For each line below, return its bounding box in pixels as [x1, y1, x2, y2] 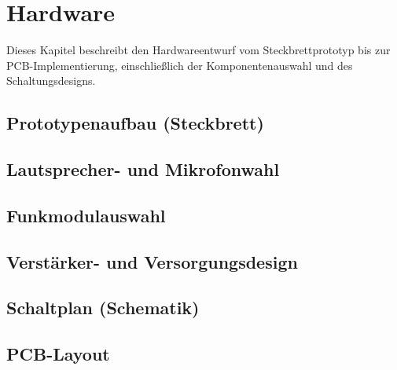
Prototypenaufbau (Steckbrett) [6, 111, 264, 135]
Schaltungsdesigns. [6, 72, 96, 89]
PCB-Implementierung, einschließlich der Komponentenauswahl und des [6, 57, 353, 73]
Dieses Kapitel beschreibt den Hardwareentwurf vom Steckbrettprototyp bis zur [6, 42, 391, 58]
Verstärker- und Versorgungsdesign [6, 249, 298, 273]
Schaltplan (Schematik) [6, 295, 200, 320]
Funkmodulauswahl [6, 203, 166, 227]
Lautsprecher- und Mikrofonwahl [6, 157, 280, 181]
